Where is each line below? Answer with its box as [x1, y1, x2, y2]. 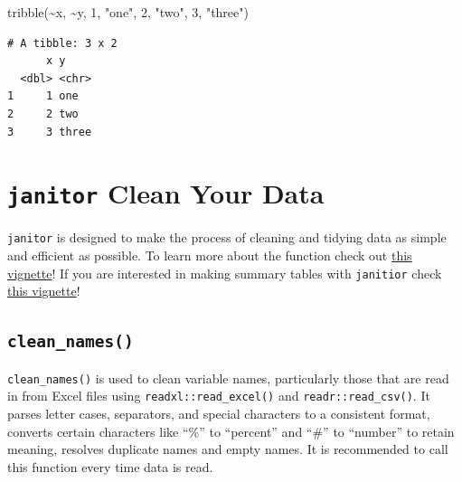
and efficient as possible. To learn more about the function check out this [7, 246, 412, 265]
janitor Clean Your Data [7, 175, 325, 212]
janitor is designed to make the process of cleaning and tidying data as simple [7, 228, 447, 247]
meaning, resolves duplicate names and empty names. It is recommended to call [7, 439, 448, 458]
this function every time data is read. [7, 457, 213, 476]
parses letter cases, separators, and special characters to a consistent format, [7, 404, 430, 422]
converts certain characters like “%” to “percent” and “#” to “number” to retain [7, 421, 455, 440]
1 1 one [7, 90, 79, 103]
